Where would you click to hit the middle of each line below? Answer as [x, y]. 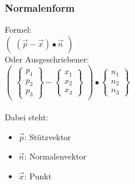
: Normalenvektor [55, 156]
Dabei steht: [27, 117]
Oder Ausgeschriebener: [47, 59]
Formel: [18, 29]
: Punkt [38, 176]
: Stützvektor [48, 136]
